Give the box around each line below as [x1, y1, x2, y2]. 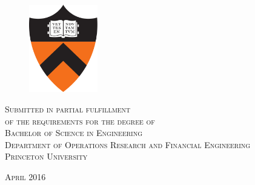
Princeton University [5, 150, 88, 163]
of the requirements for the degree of [5, 114, 155, 127]
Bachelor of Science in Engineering [5, 126, 143, 139]
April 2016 [5, 170, 46, 183]
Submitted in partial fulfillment [5, 102, 131, 115]
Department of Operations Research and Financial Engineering [5, 138, 251, 151]
